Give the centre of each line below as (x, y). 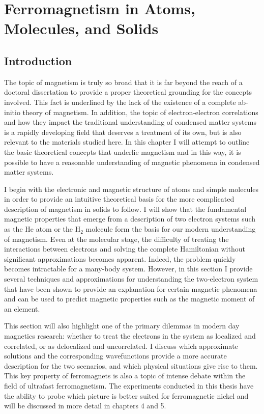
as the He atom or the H (42, 229)
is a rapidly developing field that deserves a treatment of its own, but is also (123, 132)
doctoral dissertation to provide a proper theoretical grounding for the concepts (128, 92)
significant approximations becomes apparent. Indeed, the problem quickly (120, 258)
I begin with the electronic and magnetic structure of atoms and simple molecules (131, 189)
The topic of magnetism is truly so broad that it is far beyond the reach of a (123, 82)
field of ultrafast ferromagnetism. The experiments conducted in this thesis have (129, 385)
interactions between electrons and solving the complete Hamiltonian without (125, 249)
